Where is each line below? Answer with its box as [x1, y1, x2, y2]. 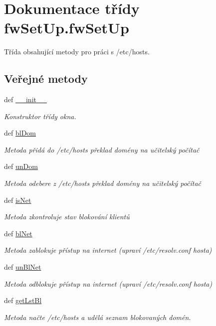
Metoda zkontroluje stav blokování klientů [4, 211, 130, 222]
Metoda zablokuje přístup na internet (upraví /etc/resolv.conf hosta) [4, 245, 212, 255]
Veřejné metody [4, 71, 88, 86]
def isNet [4, 194, 31, 205]
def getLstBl [4, 295, 42, 306]
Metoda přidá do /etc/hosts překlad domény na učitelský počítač [4, 144, 200, 155]
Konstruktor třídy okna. [4, 111, 76, 121]
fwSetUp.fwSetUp [4, 17, 129, 38]
